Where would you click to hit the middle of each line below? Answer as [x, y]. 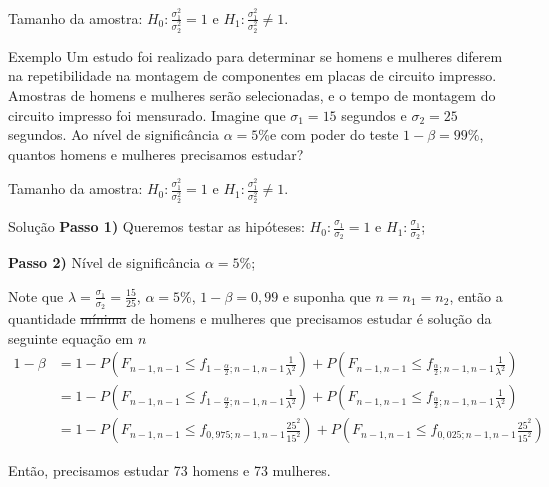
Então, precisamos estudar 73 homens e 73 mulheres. [169, 470]
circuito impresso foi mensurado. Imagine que [147, 114]
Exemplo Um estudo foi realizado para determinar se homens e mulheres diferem [255, 55]
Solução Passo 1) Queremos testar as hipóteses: [156, 226]
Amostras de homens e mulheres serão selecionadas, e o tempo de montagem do [252, 94]
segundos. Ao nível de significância [114, 134]
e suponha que [326, 295]
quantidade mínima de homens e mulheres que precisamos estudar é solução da [250, 318]
